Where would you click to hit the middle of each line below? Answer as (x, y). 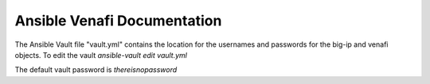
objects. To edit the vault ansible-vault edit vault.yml (101, 55)
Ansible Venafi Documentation (118, 21)
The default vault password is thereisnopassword (96, 70)
